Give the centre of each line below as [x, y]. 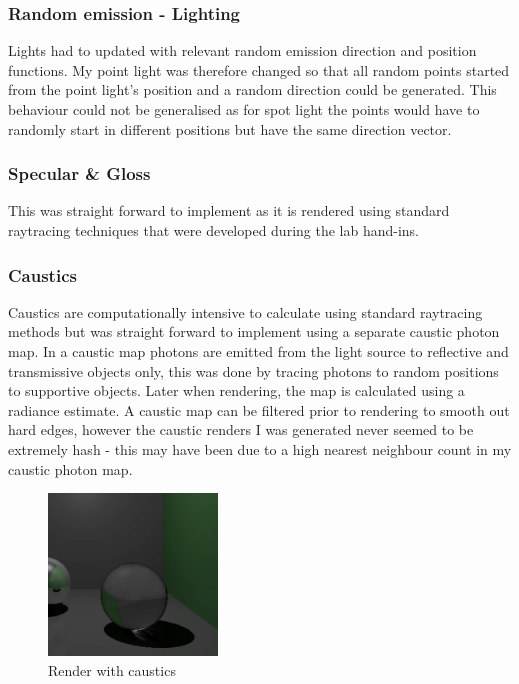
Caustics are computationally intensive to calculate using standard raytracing [245, 311]
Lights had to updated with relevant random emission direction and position [242, 50]
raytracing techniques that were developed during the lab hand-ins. [214, 230]
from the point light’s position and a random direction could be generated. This [252, 89]
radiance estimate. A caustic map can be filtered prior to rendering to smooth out [259, 409]
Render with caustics [112, 669]
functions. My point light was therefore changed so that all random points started [259, 69]
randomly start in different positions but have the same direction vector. [230, 128]
